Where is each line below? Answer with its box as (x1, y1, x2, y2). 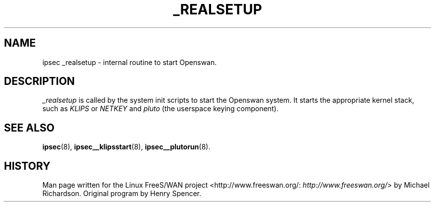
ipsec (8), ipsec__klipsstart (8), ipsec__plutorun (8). (42, 142, 211, 151)
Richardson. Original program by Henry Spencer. (42, 189, 202, 198)
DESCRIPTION (4, 75, 75, 88)
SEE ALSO (4, 121, 55, 134)
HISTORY (4, 159, 51, 172)
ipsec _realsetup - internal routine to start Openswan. (42, 58, 217, 67)
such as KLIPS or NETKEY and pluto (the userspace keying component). (42, 104, 279, 113)
